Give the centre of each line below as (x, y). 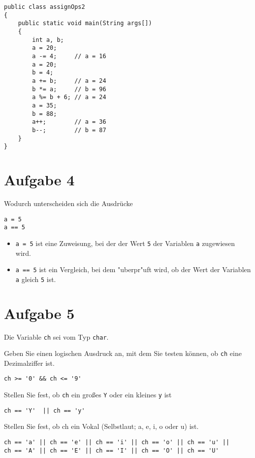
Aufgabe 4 (39, 179)
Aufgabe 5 (39, 313)
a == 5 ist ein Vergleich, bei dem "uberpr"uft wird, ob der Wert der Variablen (133, 269)
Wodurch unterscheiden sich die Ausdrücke (68, 203)
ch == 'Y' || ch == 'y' (45, 410)
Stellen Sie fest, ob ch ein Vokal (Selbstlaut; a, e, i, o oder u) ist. (101, 426)
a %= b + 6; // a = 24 (69, 97)
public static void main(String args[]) (85, 23)
